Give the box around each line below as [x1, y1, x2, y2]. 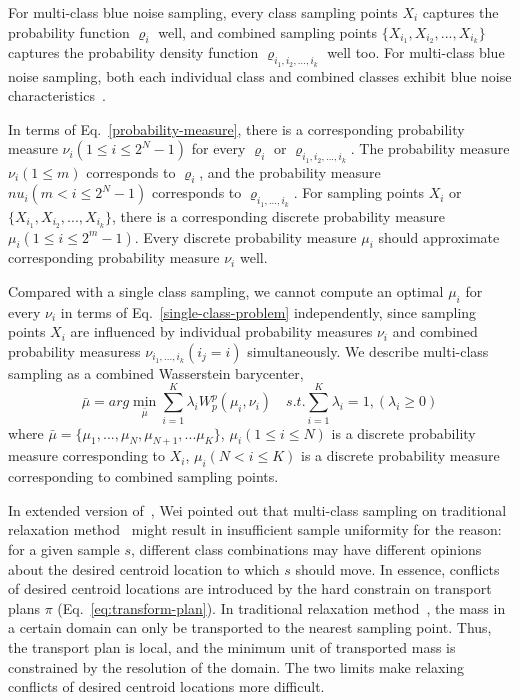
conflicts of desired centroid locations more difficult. [8, 676, 325, 697]
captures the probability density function [8, 42, 259, 63]
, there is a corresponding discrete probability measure [112, 205, 446, 226]
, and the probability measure [199, 161, 381, 182]
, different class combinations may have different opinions [130, 538, 482, 559]
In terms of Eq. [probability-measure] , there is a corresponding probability [8, 118, 465, 139]
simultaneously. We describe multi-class [247, 340, 489, 361]
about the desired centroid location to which [8, 558, 280, 579]
